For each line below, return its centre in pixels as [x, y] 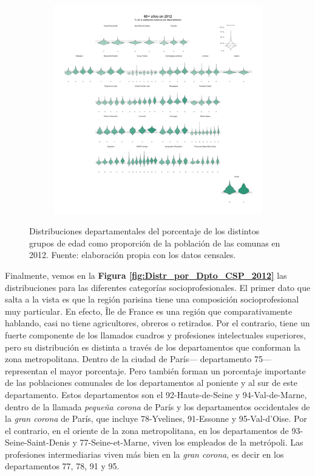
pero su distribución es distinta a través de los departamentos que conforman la [153, 347]
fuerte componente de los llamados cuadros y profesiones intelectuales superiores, [155, 334]
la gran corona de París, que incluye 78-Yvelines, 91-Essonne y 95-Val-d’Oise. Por [156, 418]
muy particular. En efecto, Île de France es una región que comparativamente [149, 311]
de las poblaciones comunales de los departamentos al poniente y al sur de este [151, 383]
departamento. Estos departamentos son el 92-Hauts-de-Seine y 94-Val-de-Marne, [156, 394]
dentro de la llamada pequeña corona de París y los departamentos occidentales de [157, 406]
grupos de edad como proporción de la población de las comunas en [155, 243]
